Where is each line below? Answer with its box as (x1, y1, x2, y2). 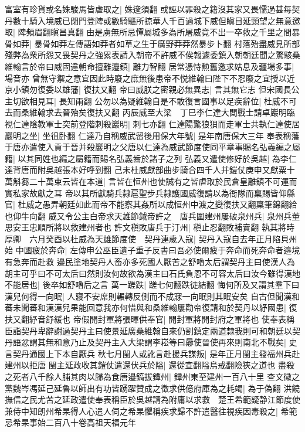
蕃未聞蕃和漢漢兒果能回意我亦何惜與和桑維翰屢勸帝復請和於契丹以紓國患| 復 (5, 301, 297, 314)
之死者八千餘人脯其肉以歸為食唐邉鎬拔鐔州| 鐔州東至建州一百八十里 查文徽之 (5, 370, 300, 382)
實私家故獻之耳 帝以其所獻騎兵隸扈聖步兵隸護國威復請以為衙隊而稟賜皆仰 (5, 186, 287, 199)
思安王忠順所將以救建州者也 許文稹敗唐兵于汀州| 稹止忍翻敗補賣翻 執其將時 (5, 221, 294, 233)
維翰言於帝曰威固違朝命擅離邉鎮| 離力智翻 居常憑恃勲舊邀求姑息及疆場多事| (5, 60, 294, 72)
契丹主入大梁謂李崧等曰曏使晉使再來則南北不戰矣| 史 (94, 336, 297, 348)
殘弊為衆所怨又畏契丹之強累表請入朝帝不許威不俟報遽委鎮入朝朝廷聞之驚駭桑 (5, 49, 300, 61)
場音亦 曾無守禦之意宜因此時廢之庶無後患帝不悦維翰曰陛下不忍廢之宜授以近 (5, 72, 295, 84)
